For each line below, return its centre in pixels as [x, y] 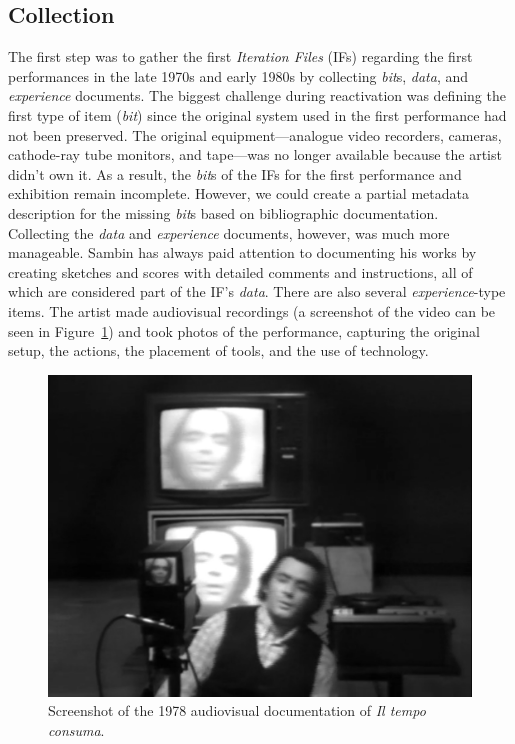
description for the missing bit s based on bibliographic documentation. [223, 212]
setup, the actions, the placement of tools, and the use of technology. [218, 350]
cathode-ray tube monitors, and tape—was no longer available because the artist [255, 154]
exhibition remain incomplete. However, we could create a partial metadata [238, 193]
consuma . [76, 730]
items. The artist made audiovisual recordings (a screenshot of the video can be [252, 310]
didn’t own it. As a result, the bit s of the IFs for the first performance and [235, 173]
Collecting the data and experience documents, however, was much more [229, 232]
